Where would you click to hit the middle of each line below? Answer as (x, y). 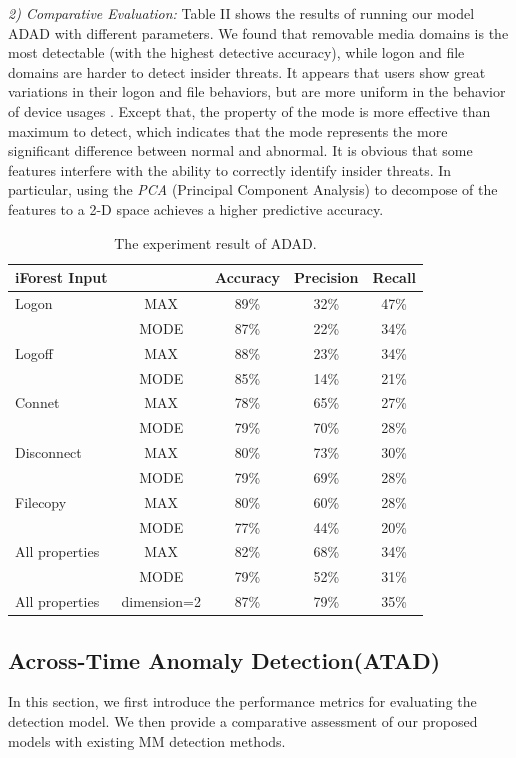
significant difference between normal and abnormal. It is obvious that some (240, 150)
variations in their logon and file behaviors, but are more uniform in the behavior (257, 91)
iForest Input (61, 277)
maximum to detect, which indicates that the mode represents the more (228, 130)
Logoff (34, 352)
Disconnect (48, 452)
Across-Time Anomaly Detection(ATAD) (224, 659)
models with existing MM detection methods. (147, 740)
